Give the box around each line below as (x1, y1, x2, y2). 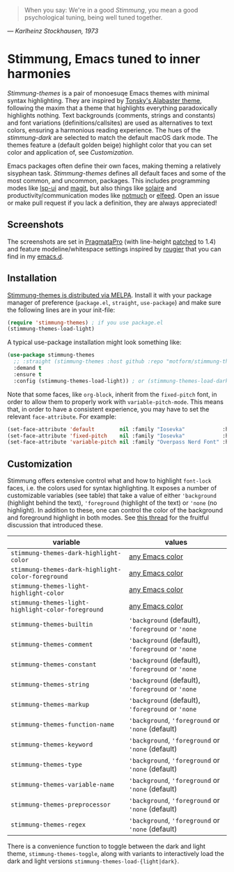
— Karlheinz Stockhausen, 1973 (7, 27, 99, 35)
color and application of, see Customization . (7, 148, 134, 156)
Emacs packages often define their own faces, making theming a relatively (7, 162, 221, 170)
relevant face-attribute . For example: (7, 412, 117, 421)
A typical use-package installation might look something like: (7, 338, 182, 347)
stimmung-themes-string (10, 680, 90, 689)
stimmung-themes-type (10, 761, 82, 769)
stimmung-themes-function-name (10, 721, 115, 729)
